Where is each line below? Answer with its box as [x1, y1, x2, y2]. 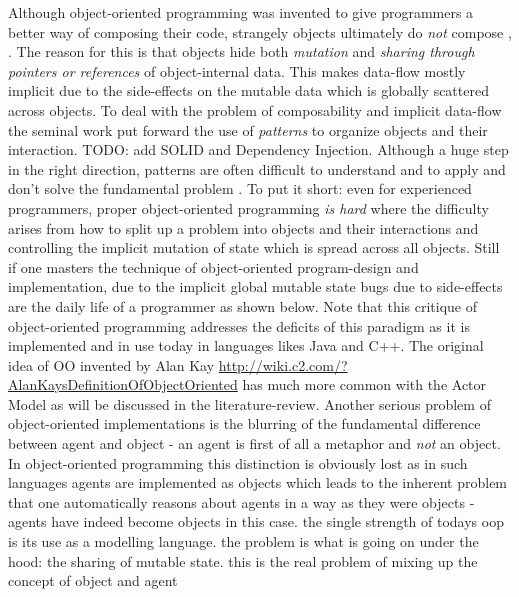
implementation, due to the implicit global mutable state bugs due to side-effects [8, 276, 503, 297]
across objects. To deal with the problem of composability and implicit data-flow [8, 99, 502, 120]
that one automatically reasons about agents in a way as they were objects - [8, 491, 475, 512]
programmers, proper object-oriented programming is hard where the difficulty [8, 197, 489, 218]
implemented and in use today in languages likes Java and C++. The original [8, 335, 484, 356]
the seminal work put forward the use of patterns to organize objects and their [8, 119, 488, 140]
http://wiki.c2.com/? [218, 354, 348, 375]
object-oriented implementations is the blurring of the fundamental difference [8, 413, 481, 434]
